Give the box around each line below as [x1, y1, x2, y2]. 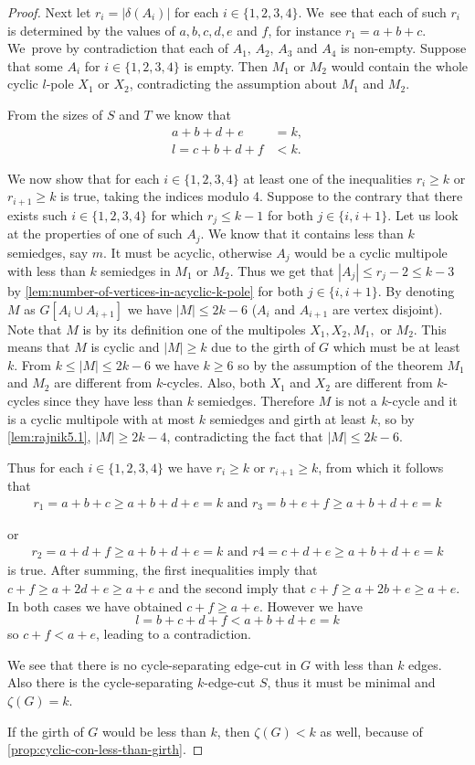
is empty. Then [184, 56, 268, 75]
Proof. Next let [7, 3, 91, 21]
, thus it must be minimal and [267, 673, 436, 692]
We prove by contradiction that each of [7, 38, 228, 58]
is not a [334, 391, 377, 409]
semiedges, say [7, 242, 89, 261]
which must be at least [332, 337, 460, 356]
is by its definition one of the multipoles [82, 319, 306, 338]
